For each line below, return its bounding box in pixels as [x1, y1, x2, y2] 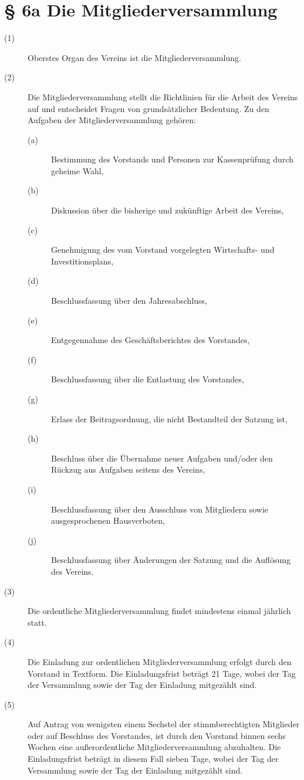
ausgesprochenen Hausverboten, [51, 514, 165, 527]
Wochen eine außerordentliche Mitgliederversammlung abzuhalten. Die [28, 741, 281, 753]
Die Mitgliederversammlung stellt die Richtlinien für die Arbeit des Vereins [28, 90, 298, 103]
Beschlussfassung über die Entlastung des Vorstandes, [51, 373, 244, 385]
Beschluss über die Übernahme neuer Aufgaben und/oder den [51, 452, 273, 464]
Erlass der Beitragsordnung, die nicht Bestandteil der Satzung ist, [51, 412, 288, 425]
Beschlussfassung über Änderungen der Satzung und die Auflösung [51, 554, 291, 566]
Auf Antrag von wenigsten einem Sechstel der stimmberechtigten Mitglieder [28, 718, 300, 730]
